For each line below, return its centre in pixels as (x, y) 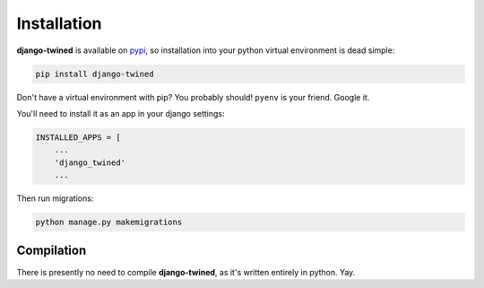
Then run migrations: (55, 198)
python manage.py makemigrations (109, 223)
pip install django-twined (95, 74)
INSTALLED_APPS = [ (78, 137)
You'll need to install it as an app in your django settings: (121, 113)
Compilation (52, 251)
